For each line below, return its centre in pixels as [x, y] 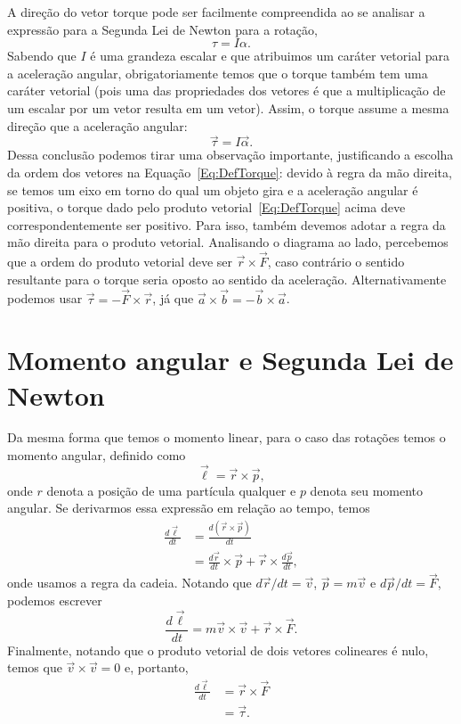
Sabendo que [42, 56]
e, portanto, [157, 667]
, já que [173, 298]
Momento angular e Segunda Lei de [230, 360]
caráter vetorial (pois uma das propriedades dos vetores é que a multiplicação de [226, 90]
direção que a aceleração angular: [97, 125]
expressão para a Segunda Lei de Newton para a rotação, [162, 29]
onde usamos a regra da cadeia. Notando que [129, 583]
